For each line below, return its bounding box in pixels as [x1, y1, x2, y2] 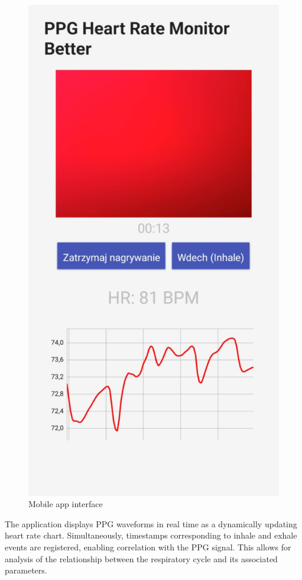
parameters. [5, 564, 47, 576]
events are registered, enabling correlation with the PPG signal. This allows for [5, 540, 291, 553]
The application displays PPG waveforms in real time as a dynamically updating [5, 517, 297, 530]
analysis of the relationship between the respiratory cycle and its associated [5, 552, 278, 565]
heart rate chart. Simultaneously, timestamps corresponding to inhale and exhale [5, 529, 297, 541]
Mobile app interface [28, 498, 103, 510]
